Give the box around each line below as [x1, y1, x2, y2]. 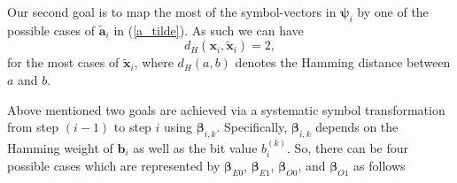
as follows [353, 156, 406, 175]
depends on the [315, 118, 399, 136]
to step [113, 118, 151, 136]
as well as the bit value [133, 138, 258, 156]
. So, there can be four [287, 138, 409, 156]
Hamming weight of [7, 138, 113, 156]
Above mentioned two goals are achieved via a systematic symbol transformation [7, 100, 445, 118]
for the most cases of [7, 53, 120, 72]
